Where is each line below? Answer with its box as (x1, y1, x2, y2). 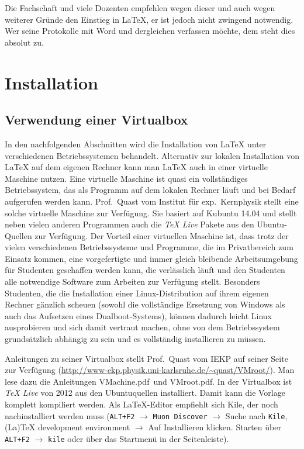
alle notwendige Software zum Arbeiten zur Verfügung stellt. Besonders (5, 275, 260, 288)
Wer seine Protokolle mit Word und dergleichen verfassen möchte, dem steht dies (5, 25, 295, 37)
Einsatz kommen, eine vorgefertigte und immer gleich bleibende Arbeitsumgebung (5, 252, 298, 264)
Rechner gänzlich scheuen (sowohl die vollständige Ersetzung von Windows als (5, 298, 285, 310)
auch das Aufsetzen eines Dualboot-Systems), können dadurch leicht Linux (5, 309, 272, 322)
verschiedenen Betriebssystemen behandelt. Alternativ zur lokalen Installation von (5, 149, 299, 161)
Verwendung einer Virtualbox (5, 110, 188, 129)
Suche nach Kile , (225, 409, 288, 422)
